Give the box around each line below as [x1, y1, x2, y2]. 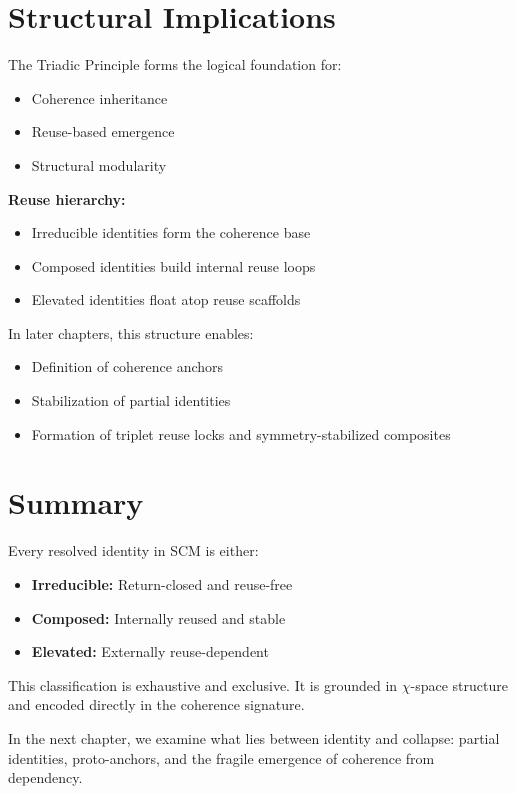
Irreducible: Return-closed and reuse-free [31, 573, 293, 594]
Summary [8, 482, 144, 523]
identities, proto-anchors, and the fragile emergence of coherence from [8, 747, 435, 768]
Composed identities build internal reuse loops [31, 255, 316, 276]
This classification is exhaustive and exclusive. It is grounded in [8, 674, 398, 695]
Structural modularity [31, 154, 167, 175]
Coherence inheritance [31, 87, 168, 108]
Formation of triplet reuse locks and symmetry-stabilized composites [31, 423, 451, 444]
